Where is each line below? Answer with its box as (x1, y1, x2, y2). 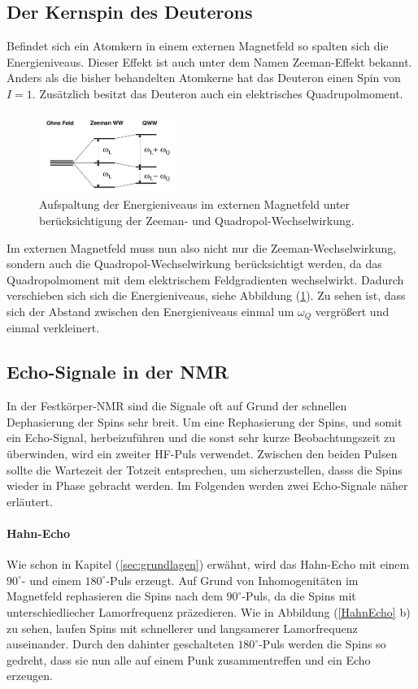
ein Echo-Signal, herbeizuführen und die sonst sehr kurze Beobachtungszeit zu (7, 429, 396, 446)
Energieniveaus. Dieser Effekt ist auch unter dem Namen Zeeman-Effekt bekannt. (7, 53, 412, 70)
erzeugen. (7, 667, 53, 684)
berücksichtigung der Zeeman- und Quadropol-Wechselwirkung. (39, 212, 355, 228)
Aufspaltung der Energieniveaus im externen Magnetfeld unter (39, 196, 351, 213)
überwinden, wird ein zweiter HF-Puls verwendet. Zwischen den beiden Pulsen (7, 445, 398, 461)
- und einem (21, 571, 81, 588)
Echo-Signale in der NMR (7, 359, 229, 384)
